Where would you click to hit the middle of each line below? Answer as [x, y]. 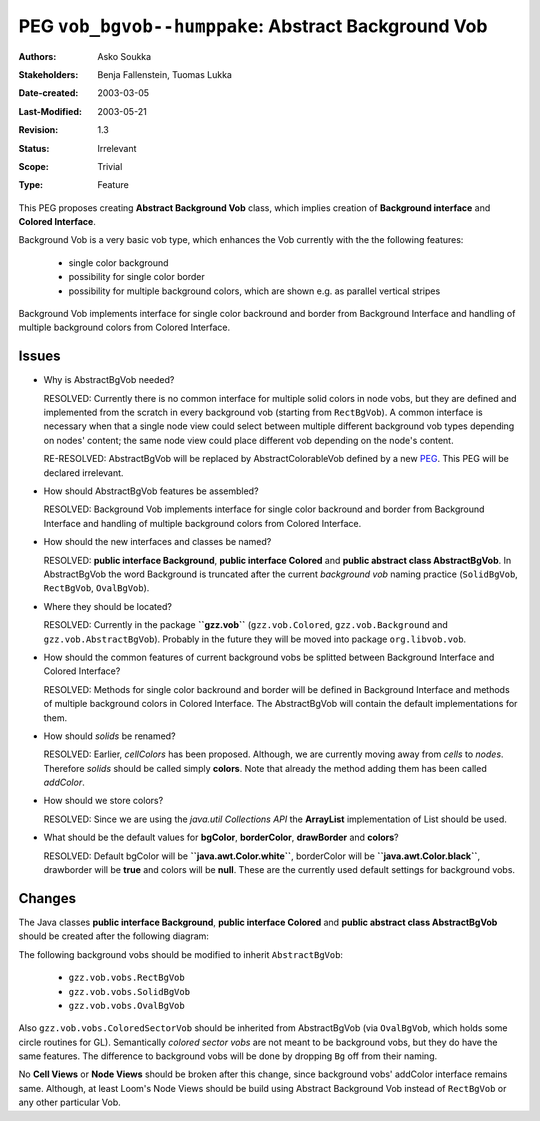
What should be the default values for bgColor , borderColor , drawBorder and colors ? [221, 837]
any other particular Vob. [70, 1102]
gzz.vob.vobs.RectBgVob [126, 978]
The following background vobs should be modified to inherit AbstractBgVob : [181, 954]
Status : [34, 148]
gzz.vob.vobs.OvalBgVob [126, 1005]
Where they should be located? [107, 606]
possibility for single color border [136, 277]
